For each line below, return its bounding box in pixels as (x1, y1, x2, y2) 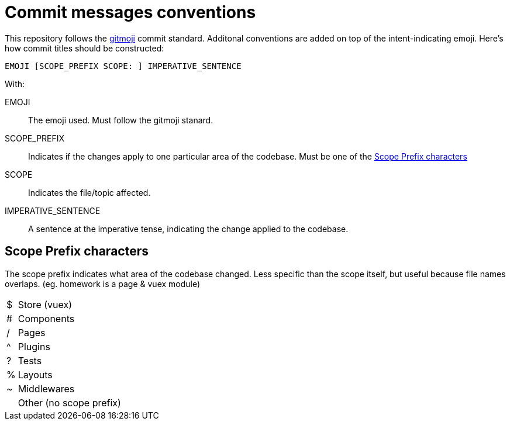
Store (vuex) (18, 298, 73, 310)
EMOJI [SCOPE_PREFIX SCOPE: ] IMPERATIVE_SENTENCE (5, 61, 242, 71)
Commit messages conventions (5, 2, 256, 22)
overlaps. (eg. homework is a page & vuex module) (5, 278, 201, 289)
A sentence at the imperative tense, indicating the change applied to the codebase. (28, 223, 349, 234)
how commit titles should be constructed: (5, 43, 164, 53)
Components (18, 312, 75, 324)
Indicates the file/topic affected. (28, 187, 151, 198)
